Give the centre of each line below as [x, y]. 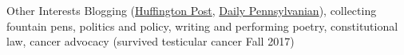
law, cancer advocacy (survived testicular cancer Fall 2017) [151, 41]
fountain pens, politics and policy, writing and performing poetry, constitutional [202, 26]
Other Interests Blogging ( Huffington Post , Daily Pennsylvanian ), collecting [192, 10]
